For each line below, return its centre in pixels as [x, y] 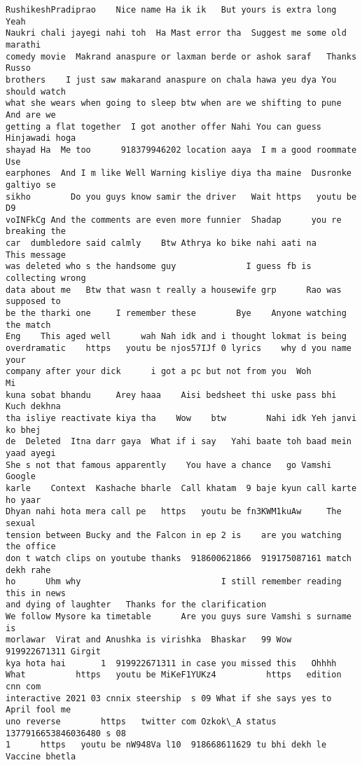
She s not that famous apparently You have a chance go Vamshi [169, 465]
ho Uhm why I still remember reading [174, 582]
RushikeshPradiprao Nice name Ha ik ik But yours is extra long [171, 10]
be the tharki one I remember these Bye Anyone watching [176, 313]
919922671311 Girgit [54, 652]
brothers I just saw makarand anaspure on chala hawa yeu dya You [171, 80]
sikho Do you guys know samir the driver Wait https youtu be [181, 197]
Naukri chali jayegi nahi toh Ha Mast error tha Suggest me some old [176, 33]
